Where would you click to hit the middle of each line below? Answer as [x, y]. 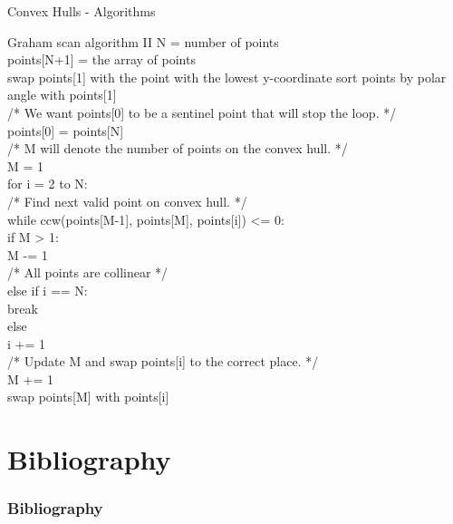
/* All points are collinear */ [88, 272]
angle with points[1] [62, 95]
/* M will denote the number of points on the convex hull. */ [178, 148]
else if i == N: [48, 290]
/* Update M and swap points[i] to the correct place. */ [163, 361]
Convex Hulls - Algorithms [82, 11]
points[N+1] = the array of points [101, 59]
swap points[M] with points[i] [88, 397]
